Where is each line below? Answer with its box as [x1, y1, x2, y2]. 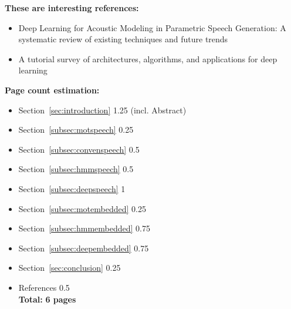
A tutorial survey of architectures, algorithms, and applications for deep [18, 52, 278, 65]
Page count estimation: [5, 83, 100, 96]
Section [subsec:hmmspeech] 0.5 [18, 163, 134, 175]
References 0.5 [18, 281, 70, 293]
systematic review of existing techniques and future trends [18, 33, 228, 45]
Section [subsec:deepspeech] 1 [18, 182, 126, 194]
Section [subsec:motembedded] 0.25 [18, 202, 146, 214]
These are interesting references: [5, 2, 139, 14]
